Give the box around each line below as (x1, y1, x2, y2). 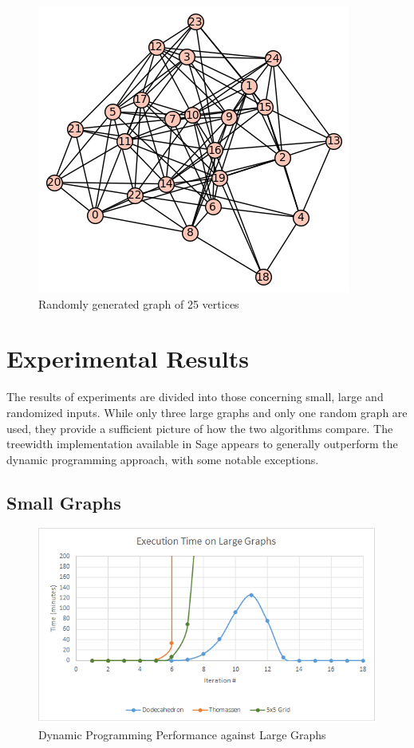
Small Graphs (6, 490, 121, 514)
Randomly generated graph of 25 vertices (38, 295, 239, 312)
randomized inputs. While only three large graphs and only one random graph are (6, 404, 408, 420)
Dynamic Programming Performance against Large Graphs (38, 726, 326, 742)
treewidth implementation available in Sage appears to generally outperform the (6, 435, 398, 452)
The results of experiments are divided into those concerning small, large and (6, 388, 384, 405)
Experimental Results (6, 342, 249, 375)
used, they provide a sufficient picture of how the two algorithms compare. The (6, 419, 393, 436)
